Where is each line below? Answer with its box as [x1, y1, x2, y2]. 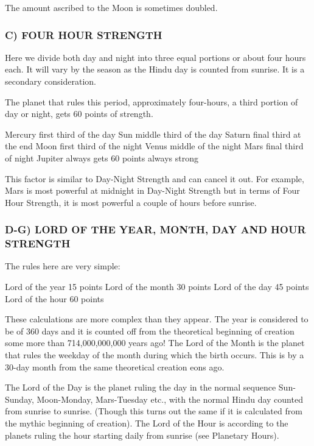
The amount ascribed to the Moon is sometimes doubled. [5, 1, 218, 13]
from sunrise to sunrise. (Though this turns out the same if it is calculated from [5, 405, 302, 417]
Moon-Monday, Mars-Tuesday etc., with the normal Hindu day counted [37, 392, 303, 405]
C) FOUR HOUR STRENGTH [5, 27, 162, 42]
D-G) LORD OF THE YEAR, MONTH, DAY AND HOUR [5, 222, 306, 237]
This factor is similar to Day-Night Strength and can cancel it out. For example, [5, 172, 304, 185]
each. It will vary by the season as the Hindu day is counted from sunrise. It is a [5, 63, 305, 76]
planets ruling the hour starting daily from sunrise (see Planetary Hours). [5, 428, 279, 441]
